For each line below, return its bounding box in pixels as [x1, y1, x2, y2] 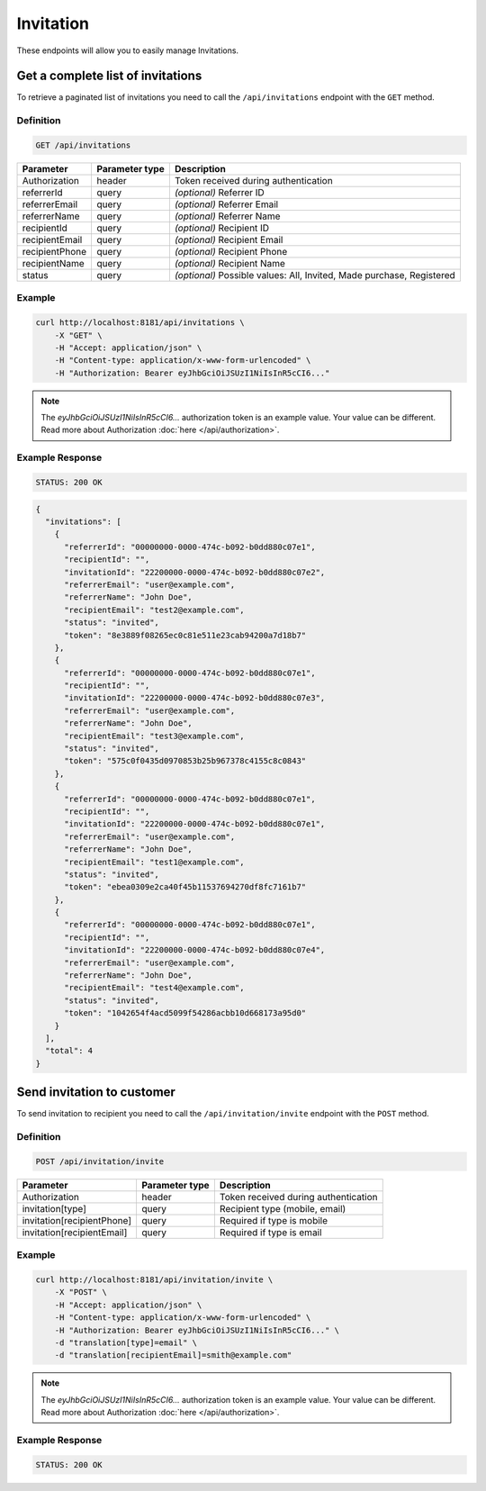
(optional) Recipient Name [174, 257, 285, 269]
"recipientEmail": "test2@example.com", [64, 604, 245, 615]
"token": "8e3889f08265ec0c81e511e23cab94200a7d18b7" [64, 630, 307, 640]
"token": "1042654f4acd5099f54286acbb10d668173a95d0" [64, 1008, 307, 1018]
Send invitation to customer [16, 1085, 175, 1100]
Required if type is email [219, 1225, 322, 1238]
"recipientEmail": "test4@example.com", [64, 982, 245, 993]
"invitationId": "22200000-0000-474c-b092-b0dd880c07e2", [64, 567, 326, 577]
